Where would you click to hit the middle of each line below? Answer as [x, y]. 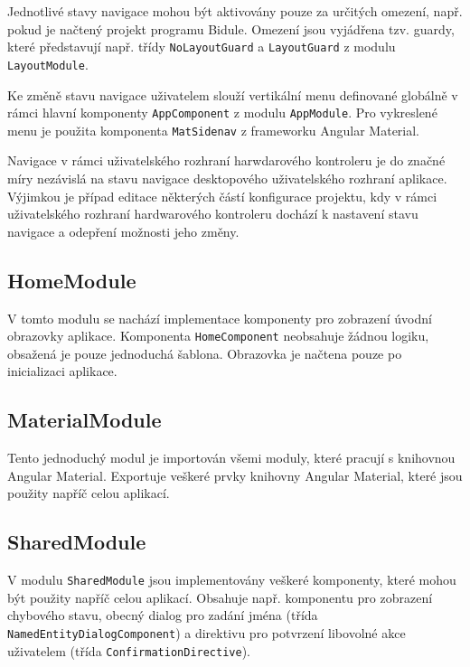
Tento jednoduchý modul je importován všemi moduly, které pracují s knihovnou [231, 458]
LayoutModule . [48, 64]
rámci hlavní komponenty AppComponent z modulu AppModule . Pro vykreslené [222, 113]
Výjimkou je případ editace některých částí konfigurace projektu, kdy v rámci [222, 196]
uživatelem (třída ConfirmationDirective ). [129, 650]
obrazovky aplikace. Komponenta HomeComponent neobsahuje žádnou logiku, [218, 336]
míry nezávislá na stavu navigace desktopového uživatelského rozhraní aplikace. [227, 178]
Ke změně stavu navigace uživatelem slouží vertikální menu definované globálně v [233, 94]
